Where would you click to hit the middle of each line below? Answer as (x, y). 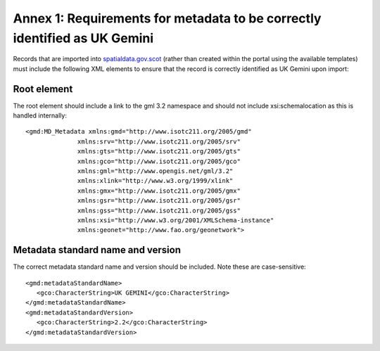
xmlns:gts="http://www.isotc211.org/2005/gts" (159, 152)
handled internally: (40, 115)
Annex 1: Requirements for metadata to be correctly (167, 18)
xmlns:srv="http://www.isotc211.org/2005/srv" (159, 141)
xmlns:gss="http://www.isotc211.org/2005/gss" (159, 210)
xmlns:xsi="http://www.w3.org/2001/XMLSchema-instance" (176, 220)
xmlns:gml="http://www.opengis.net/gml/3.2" (156, 171)
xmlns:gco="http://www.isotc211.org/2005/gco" (159, 161)
